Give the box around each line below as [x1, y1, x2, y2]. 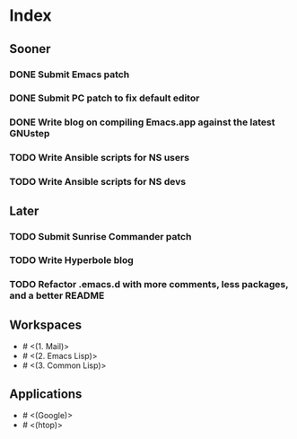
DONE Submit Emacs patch [9, 68, 130, 81]
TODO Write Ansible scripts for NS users [9, 152, 190, 164]
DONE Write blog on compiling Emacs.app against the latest [9, 116, 275, 128]
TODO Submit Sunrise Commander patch [9, 230, 192, 242]
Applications [9, 386, 83, 401]
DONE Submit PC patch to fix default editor [9, 92, 200, 104]
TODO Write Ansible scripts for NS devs [9, 176, 187, 189]
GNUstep [9, 127, 50, 140]
